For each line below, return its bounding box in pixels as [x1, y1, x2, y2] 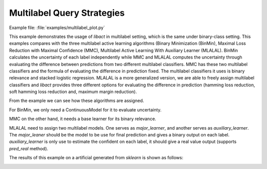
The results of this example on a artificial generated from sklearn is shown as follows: [9, 155, 183, 161]
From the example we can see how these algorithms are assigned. [9, 98, 144, 103]
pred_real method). [9, 145, 48, 151]
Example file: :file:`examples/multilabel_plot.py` [9, 25, 105, 31]
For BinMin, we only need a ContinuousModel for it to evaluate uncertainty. [9, 106, 162, 113]
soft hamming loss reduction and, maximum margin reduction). [9, 89, 137, 95]
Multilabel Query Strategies [9, 7, 125, 18]
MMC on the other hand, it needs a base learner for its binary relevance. [9, 116, 157, 122]
